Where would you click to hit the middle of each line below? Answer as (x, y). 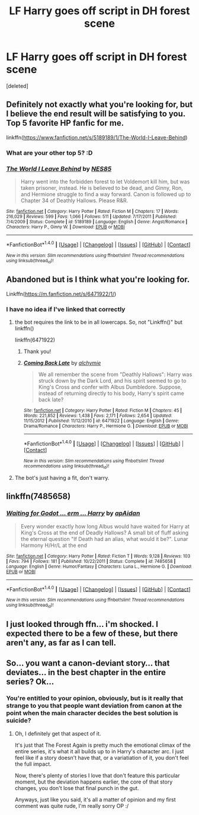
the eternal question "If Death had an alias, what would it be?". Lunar (104, 539)
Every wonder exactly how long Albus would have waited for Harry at (105, 526)
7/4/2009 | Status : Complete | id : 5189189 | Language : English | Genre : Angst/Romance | (97, 222)
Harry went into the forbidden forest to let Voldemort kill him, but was (105, 182)
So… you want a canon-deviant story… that (88, 663)
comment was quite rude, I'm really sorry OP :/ (72, 806)
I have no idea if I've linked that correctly (66, 309)
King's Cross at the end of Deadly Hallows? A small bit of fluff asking (105, 533)
